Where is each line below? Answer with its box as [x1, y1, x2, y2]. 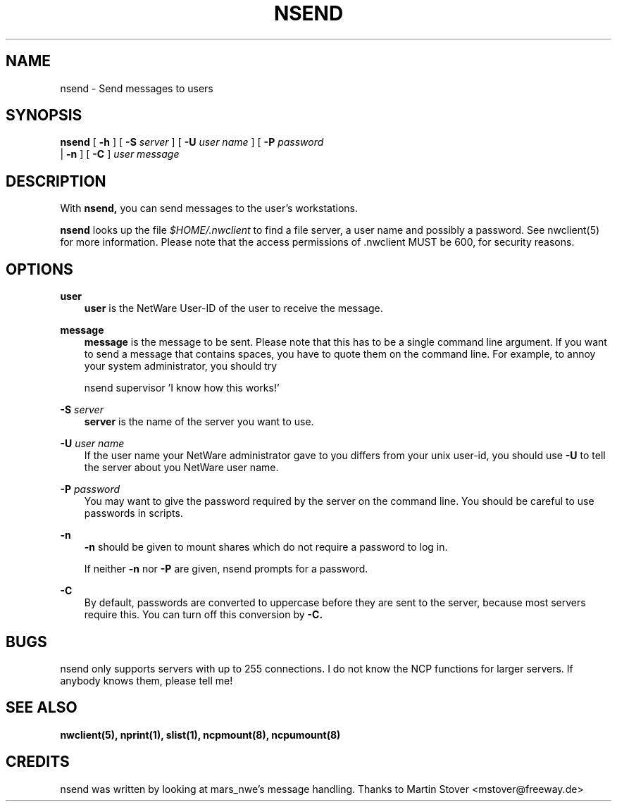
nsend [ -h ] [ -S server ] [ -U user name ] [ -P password [60, 136, 324, 149]
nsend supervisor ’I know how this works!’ [84, 382, 280, 394]
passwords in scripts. [84, 507, 183, 520]
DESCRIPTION [6, 172, 106, 190]
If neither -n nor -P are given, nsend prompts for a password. [84, 563, 368, 575]
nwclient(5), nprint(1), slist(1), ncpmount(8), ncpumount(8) [60, 728, 341, 741]
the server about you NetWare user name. [84, 461, 279, 474]
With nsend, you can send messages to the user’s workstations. [60, 202, 359, 215]
